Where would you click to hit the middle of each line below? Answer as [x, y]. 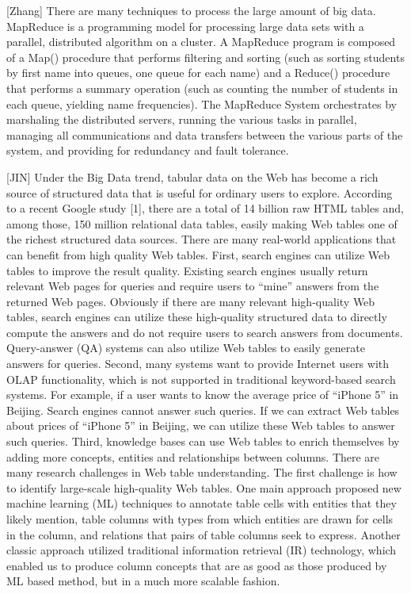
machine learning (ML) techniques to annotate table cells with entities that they [202, 503]
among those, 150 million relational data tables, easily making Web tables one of [202, 223]
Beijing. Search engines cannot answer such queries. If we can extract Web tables [203, 410]
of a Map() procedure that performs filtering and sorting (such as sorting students [205, 57]
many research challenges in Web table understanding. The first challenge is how [202, 472]
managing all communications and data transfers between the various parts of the [205, 134]
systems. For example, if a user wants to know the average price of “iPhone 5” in [203, 395]
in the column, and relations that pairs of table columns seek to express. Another [204, 534]
